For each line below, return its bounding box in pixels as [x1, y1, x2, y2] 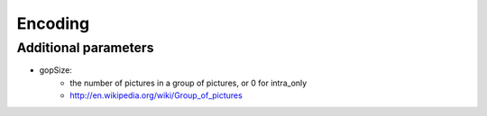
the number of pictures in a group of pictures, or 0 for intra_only [69, 77, 308, 88]
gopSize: [39, 65, 72, 76]
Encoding [16, 13, 90, 33]
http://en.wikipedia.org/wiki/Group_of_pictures [69, 90, 243, 101]
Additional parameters [16, 40, 154, 56]
